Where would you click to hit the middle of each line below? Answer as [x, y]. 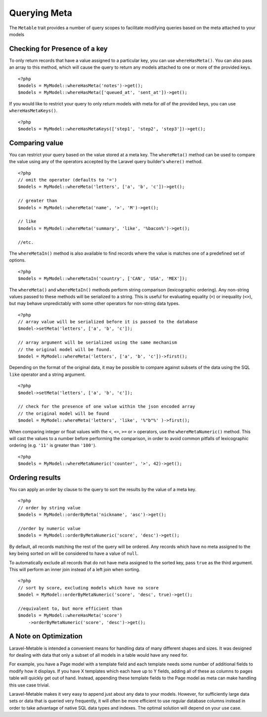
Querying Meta [41, 13]
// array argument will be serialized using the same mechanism [98, 343]
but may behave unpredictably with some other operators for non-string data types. [94, 304]
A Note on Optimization [46, 636]
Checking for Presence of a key [59, 49]
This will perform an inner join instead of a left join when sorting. [75, 569]
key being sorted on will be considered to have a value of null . [74, 553]
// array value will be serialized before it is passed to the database [108, 322]
